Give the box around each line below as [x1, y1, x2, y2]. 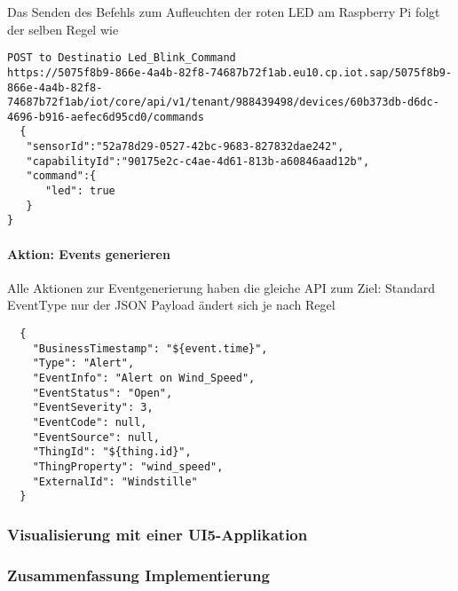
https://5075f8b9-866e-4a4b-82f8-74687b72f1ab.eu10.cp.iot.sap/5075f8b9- [7, 66, 453, 79]
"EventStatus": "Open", [32, 386, 173, 399]
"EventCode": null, [32, 415, 147, 429]
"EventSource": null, [32, 430, 160, 444]
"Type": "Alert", [32, 357, 135, 370]
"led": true [44, 185, 115, 198]
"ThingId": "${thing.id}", [32, 445, 192, 459]
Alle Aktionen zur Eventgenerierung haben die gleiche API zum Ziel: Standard [7, 278, 436, 296]
